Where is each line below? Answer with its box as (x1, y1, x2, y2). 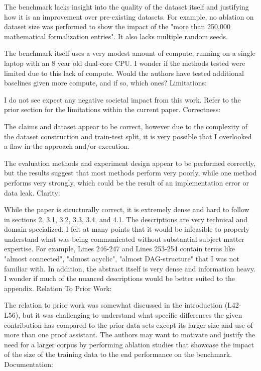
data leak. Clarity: (4, 187, 60, 198)
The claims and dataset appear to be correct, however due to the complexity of (4, 121, 247, 131)
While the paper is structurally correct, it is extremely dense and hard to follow (4, 204, 249, 215)
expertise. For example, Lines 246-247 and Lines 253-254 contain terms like (4, 243, 235, 254)
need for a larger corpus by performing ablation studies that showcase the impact (4, 339, 254, 349)
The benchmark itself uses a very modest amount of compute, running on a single (4, 48, 255, 58)
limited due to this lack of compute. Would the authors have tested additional (4, 67, 244, 78)
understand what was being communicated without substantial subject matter (4, 233, 244, 244)
